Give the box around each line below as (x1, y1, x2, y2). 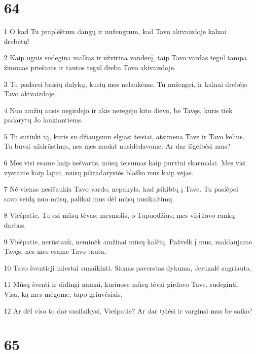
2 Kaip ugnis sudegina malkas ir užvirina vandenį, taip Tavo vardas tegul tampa (4, 52, 247, 63)
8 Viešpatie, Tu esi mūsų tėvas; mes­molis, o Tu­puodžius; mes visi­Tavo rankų (4, 210, 235, 220)
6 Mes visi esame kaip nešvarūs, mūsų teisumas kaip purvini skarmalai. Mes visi (4, 157, 246, 168)
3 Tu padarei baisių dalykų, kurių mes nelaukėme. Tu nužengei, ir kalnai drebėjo (4, 79, 248, 89)
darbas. (4, 220, 26, 230)
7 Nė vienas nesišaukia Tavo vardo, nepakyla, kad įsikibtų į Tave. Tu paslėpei (4, 184, 238, 194)
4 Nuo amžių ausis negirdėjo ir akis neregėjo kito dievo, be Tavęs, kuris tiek (4, 105, 233, 115)
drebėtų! (4, 36, 30, 46)
